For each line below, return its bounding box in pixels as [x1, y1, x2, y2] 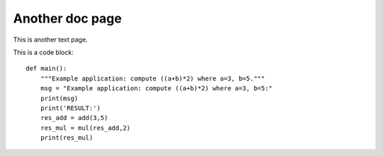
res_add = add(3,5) [40, 114, 109, 122]
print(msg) [40, 94, 79, 102]
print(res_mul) [40, 134, 94, 142]
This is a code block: [13, 48, 74, 56]
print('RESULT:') [40, 104, 101, 112]
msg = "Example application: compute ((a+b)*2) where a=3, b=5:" [40, 85, 273, 92]
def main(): [26, 64, 67, 73]
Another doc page [13, 11, 122, 26]
